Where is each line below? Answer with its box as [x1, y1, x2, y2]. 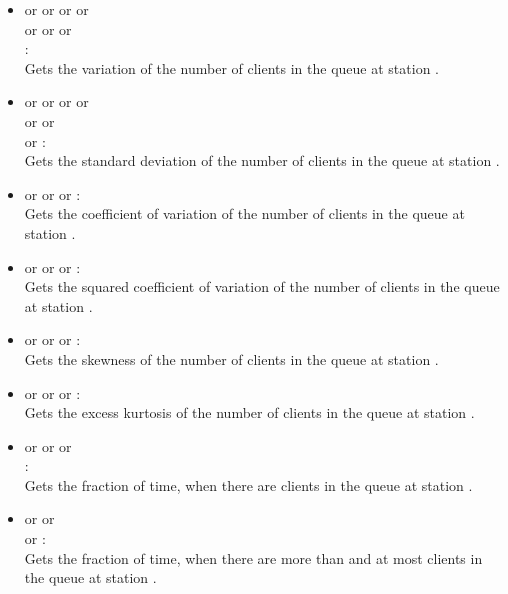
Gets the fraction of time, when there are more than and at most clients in [24, 547, 483, 568]
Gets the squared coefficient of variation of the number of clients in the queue [24, 276, 500, 297]
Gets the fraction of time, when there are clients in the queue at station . [24, 474, 473, 495]
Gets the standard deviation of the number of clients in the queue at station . [24, 150, 500, 171]
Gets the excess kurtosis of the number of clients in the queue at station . [24, 402, 475, 423]
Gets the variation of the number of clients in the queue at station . [24, 57, 439, 78]
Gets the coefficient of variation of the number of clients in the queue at [24, 203, 465, 224]
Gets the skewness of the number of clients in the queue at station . [24, 348, 439, 369]
